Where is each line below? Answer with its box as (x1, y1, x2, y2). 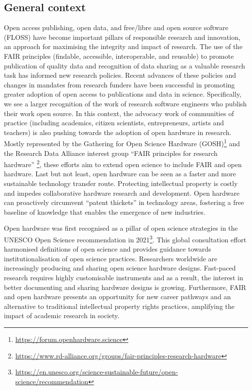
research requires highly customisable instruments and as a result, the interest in (4, 272, 243, 283)
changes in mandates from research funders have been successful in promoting (4, 79, 235, 89)
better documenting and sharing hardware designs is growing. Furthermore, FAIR (4, 282, 246, 292)
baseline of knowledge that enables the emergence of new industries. (4, 206, 205, 217)
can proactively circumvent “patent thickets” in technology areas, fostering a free (4, 197, 244, 207)
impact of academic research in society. (4, 310, 120, 321)
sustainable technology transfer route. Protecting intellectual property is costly (4, 178, 238, 188)
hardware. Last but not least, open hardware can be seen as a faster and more (4, 169, 236, 179)
